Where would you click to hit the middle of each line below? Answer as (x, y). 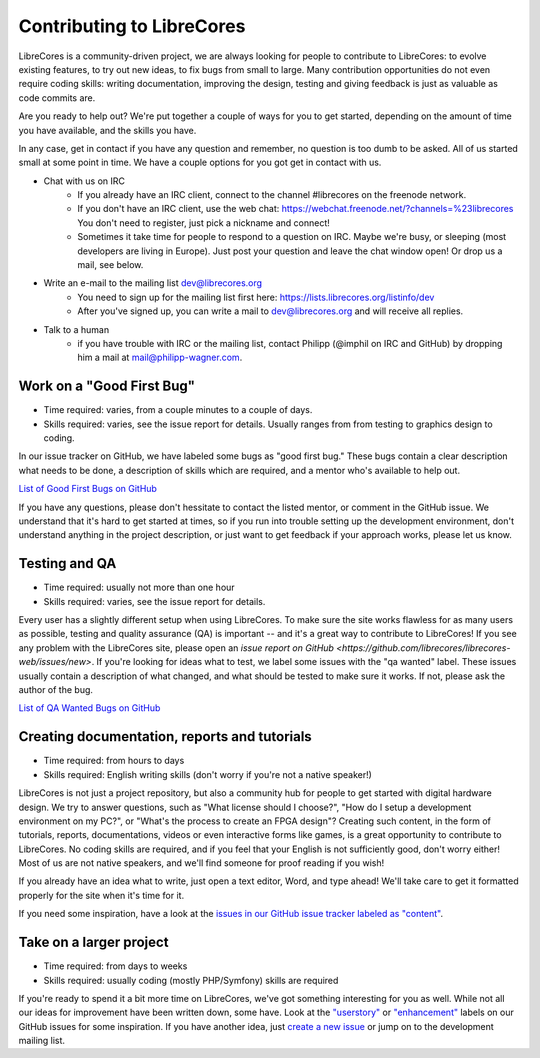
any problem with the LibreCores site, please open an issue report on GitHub (176, 647)
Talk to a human (76, 329)
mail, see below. (110, 265)
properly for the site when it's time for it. (101, 895)
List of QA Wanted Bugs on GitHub (89, 708)
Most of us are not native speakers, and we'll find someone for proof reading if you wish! (201, 863)
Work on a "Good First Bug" (106, 386)
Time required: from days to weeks (115, 966)
